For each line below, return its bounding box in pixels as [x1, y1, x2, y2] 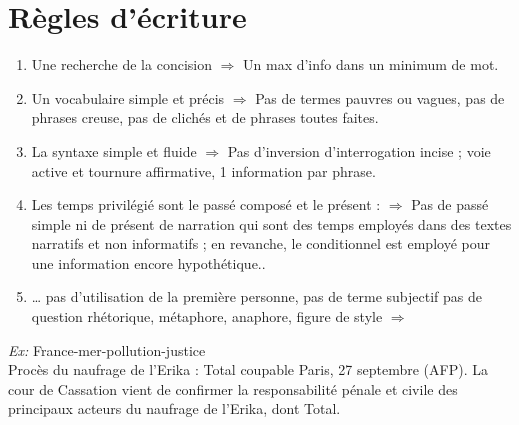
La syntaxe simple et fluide [31, 140, 197, 161]
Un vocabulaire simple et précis [31, 87, 225, 108]
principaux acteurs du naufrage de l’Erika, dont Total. [8, 398, 341, 419]
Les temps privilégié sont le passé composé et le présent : [31, 194, 381, 215]
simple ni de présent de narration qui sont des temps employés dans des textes [31, 213, 512, 234]
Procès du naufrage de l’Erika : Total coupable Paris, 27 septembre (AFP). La [8, 359, 488, 380]
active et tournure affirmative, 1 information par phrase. [31, 160, 376, 181]
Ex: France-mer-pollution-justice [8, 339, 206, 360]
